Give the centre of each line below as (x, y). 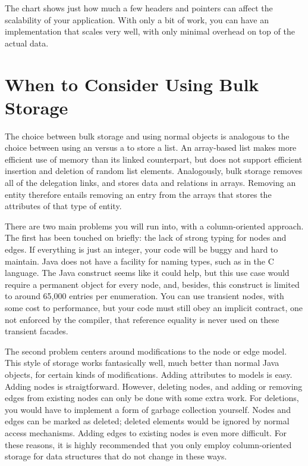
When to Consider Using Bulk (132, 84)
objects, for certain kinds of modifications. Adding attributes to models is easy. (149, 374)
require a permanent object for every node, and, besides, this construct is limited (152, 284)
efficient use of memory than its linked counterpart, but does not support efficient (154, 159)
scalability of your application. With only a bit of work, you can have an (137, 19)
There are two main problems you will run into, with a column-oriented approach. (154, 226)
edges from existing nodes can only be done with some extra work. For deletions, (152, 398)
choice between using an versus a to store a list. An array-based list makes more (151, 147)
